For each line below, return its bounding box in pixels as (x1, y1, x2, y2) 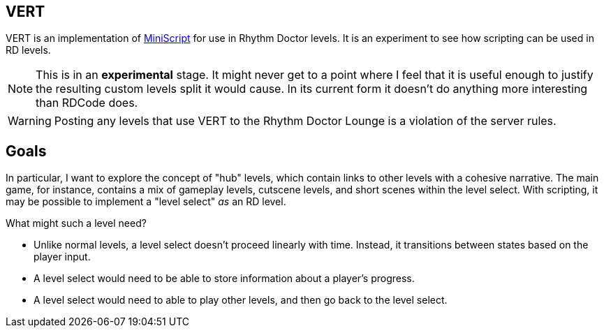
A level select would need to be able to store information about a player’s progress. (34, 272, 415, 285)
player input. (34, 251, 91, 263)
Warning (8, 114, 52, 128)
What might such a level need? (6, 217, 147, 230)
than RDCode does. (36, 96, 138, 110)
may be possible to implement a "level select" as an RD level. (6, 195, 286, 208)
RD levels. (6, 44, 51, 57)
